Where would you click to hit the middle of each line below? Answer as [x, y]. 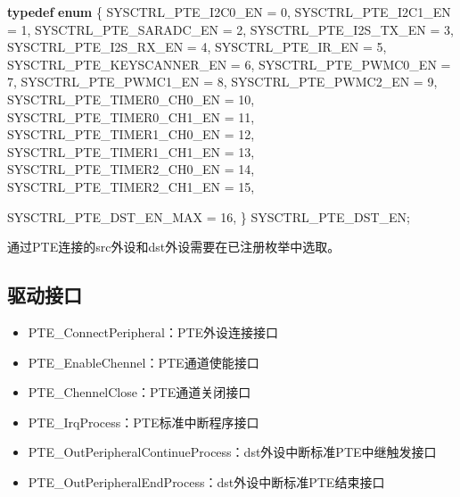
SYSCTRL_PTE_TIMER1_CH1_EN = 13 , [131, 151]
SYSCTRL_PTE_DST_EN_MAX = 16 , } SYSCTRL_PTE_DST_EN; [209, 216]
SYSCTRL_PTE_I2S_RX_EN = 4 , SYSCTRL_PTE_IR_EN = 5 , [197, 47]
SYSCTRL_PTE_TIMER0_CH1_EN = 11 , [131, 116]
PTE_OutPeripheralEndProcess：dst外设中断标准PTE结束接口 [206, 481]
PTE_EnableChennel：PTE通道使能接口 [144, 362]
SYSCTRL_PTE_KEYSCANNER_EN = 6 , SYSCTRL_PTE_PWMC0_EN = [229, 64]
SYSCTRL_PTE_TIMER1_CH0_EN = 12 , [131, 134]
